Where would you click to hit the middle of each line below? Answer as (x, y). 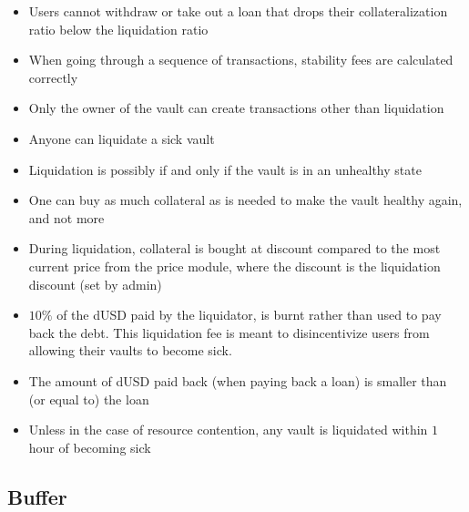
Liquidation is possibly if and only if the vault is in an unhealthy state (225, 169)
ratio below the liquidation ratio (118, 29)
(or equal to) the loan (89, 399)
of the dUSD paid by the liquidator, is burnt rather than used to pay (249, 315)
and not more (66, 217)
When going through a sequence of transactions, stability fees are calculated (241, 60)
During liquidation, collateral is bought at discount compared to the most (234, 248)
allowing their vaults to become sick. (130, 350)
